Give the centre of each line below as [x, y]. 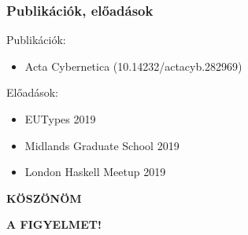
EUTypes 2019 [60, 119]
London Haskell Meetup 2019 [95, 172]
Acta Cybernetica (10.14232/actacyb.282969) [133, 66]
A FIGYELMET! [54, 224]
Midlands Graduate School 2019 [102, 145]
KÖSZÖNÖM [44, 198]
